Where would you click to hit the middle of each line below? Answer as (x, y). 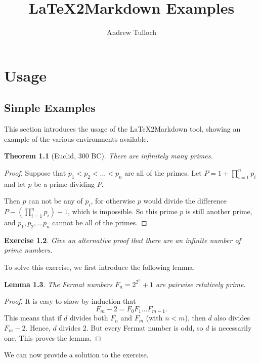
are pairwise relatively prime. (201, 284)
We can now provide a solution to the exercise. (76, 355)
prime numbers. (28, 250)
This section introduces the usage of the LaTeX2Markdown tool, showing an (122, 129)
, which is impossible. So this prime (123, 211)
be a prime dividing (64, 184)
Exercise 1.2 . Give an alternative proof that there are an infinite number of (122, 240)
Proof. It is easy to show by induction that (70, 301)
